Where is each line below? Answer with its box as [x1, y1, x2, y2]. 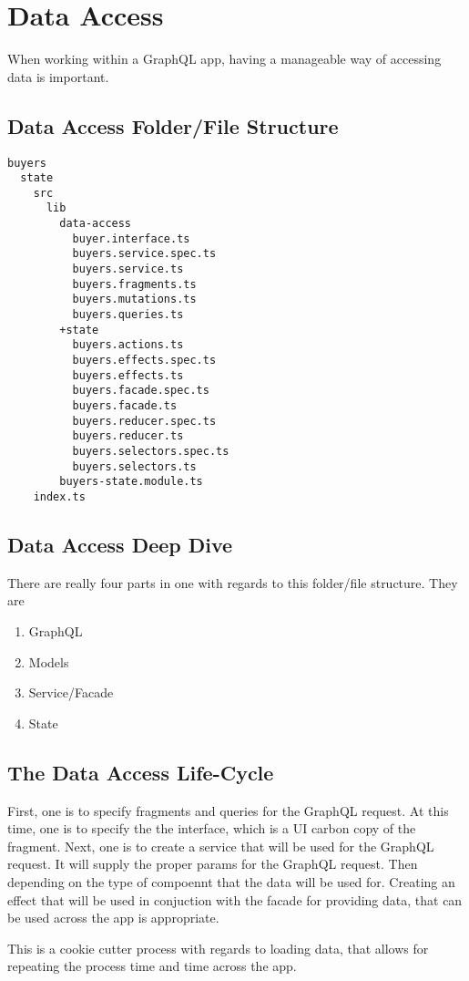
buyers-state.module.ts [59, 475, 203, 489]
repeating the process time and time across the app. [7, 956, 297, 976]
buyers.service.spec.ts [72, 247, 217, 261]
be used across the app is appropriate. [7, 908, 219, 927]
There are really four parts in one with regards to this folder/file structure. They [7, 573, 458, 592]
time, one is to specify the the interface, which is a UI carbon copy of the [7, 819, 416, 838]
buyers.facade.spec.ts [72, 384, 209, 398]
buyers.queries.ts [72, 308, 184, 322]
